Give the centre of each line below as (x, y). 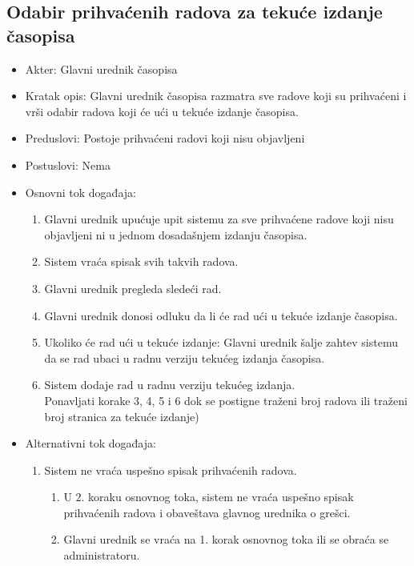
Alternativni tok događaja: (90, 443)
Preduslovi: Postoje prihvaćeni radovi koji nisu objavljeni (165, 138)
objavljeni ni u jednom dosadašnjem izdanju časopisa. (176, 234)
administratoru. (102, 555)
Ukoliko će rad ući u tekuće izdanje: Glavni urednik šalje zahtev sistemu (221, 342)
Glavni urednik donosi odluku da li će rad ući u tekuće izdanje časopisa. (221, 315)
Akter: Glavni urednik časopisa (101, 68)
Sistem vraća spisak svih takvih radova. (141, 261)
